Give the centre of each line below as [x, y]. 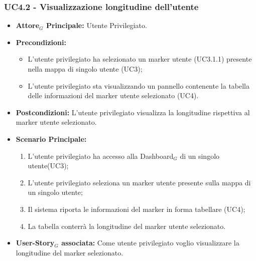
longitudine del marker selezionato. [70, 252]
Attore [28, 25]
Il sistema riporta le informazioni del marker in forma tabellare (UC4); [137, 209]
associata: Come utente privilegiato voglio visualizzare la [150, 243]
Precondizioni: [41, 42]
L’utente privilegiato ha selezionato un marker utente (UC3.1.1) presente [140, 59]
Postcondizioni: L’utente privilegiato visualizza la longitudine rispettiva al [133, 112]
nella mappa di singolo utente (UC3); [85, 69]
